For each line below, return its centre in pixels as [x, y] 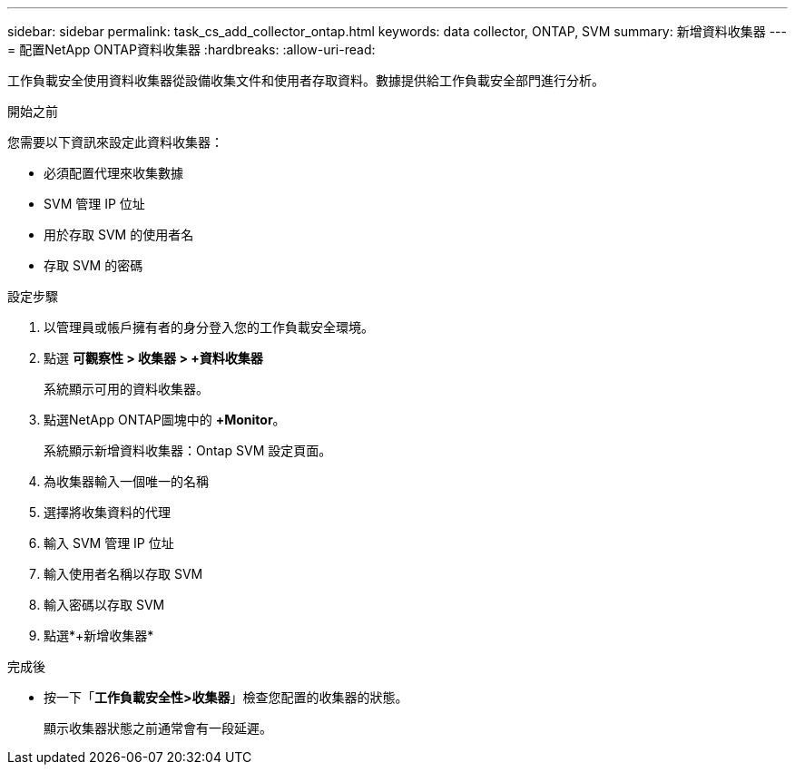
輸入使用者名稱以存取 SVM [123, 574]
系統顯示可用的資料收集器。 [126, 389]
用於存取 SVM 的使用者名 [119, 235]
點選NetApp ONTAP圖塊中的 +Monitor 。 [165, 420]
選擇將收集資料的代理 [107, 512]
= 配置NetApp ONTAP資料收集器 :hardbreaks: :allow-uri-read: [191, 49]
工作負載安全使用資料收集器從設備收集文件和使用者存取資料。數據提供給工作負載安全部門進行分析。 [306, 80]
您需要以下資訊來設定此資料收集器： [115, 142]
